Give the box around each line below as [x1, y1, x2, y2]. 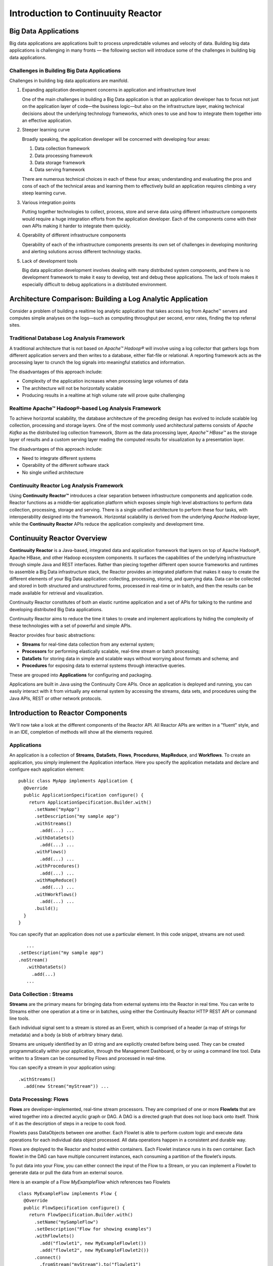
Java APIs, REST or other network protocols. [9, 695, 102, 701]
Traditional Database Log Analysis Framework [9, 335, 125, 342]
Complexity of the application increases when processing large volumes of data [22, 378, 189, 384]
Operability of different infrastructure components [22, 232, 126, 238]
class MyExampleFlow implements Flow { [18, 1191, 117, 1197]
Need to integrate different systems [22, 455, 96, 461]
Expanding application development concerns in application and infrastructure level [22, 87, 197, 93]
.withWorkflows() [34, 891, 77, 897]
